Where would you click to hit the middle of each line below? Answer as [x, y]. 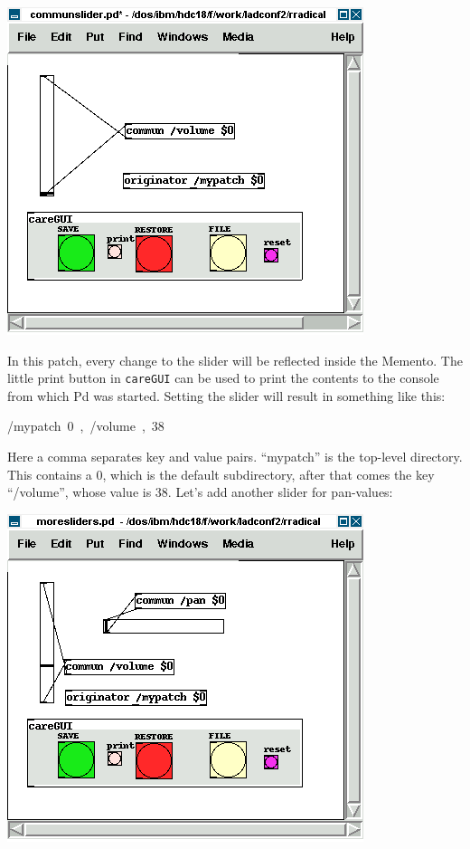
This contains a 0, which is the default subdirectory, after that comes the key [221, 474]
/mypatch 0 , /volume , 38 [86, 426]
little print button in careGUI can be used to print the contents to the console [223, 378]
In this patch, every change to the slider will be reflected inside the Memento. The [235, 360]
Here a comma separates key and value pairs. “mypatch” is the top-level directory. [235, 457]
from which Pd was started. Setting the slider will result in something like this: [226, 395]
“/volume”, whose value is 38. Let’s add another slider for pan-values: [200, 492]
